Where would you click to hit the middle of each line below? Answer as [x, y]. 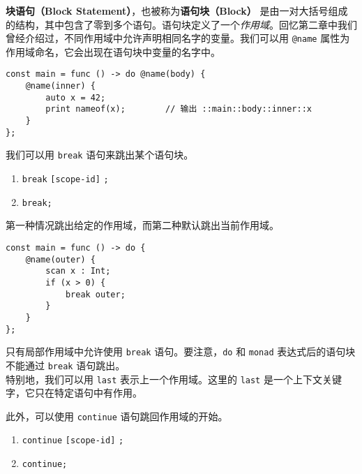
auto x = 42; [76, 97]
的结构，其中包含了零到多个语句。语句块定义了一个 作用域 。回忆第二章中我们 [181, 24]
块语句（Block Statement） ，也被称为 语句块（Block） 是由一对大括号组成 [177, 10]
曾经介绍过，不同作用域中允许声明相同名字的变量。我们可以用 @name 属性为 [178, 38]
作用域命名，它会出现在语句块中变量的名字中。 [113, 51]
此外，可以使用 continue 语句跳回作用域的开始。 [117, 416]
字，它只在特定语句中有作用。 [74, 393]
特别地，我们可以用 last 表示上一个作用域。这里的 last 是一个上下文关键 [174, 379]
